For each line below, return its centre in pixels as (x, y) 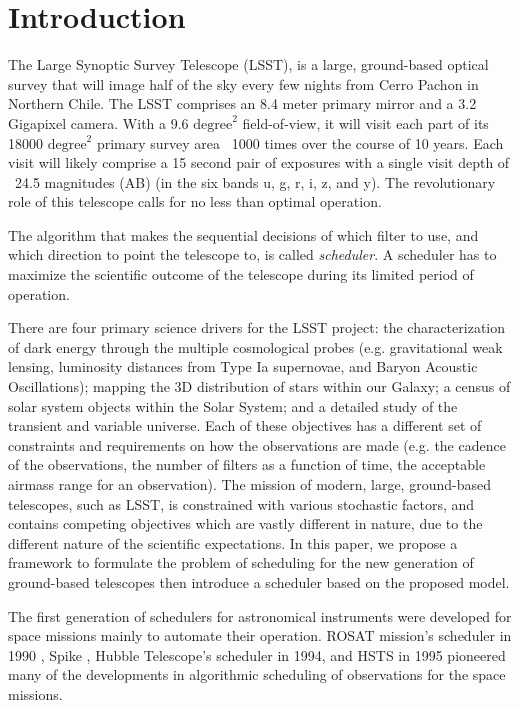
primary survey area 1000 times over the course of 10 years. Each (300, 142)
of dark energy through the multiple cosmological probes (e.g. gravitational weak (255, 346)
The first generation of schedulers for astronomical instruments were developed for (260, 615)
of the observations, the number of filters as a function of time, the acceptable (247, 464)
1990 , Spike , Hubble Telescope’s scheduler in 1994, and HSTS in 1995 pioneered (257, 654)
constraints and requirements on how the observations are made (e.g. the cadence (257, 444)
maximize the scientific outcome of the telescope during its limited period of (241, 274)
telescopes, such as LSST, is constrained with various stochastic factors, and (241, 503)
